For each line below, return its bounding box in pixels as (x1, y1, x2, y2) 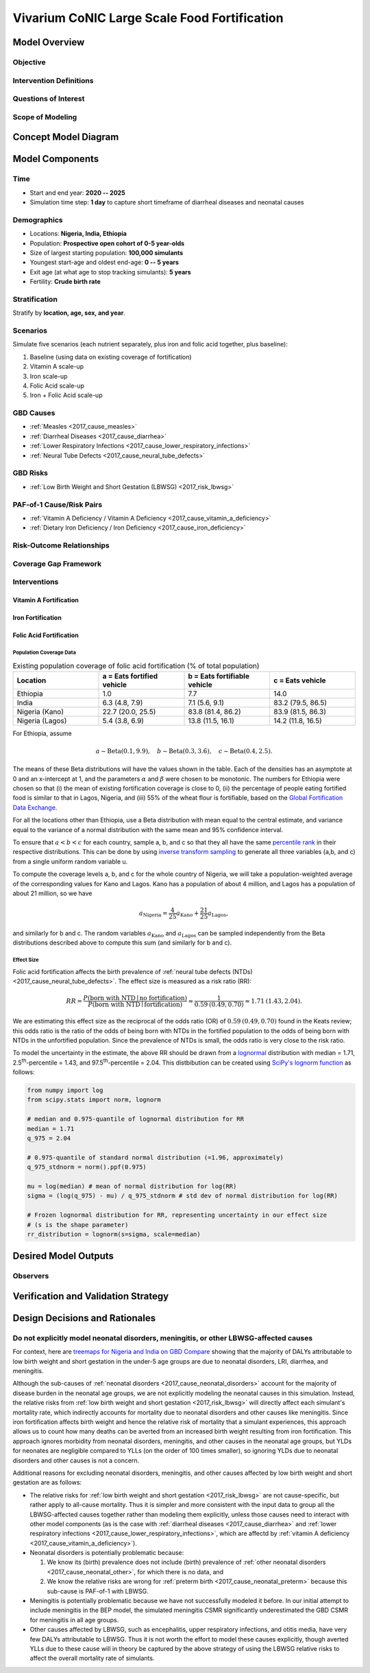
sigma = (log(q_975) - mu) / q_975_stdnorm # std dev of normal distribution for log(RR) (27, 1192, 338, 1200)
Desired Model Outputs (12, 1250, 114, 1262)
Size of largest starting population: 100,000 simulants (29, 248, 184, 257)
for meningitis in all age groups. (29, 1615, 119, 1624)
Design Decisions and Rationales (12, 1312, 156, 1324)
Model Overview (12, 36, 85, 48)
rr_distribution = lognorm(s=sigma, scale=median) (27, 1230, 201, 1238)
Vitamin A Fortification (12, 595, 79, 604)
